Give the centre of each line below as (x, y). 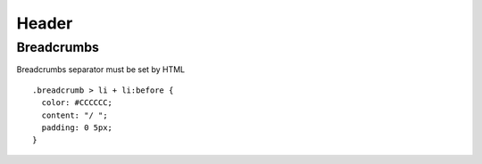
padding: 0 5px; (77, 127)
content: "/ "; (75, 115)
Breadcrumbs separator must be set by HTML (101, 70)
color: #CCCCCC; (77, 103)
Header (45, 23)
